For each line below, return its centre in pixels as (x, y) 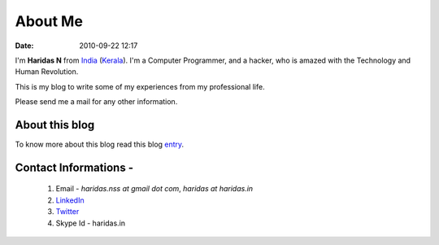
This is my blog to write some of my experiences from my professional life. (140, 86)
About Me (49, 21)
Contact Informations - (74, 167)
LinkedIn (70, 200)
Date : (24, 46)
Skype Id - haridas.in (91, 223)
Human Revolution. (47, 72)
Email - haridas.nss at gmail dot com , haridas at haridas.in (154, 189)
